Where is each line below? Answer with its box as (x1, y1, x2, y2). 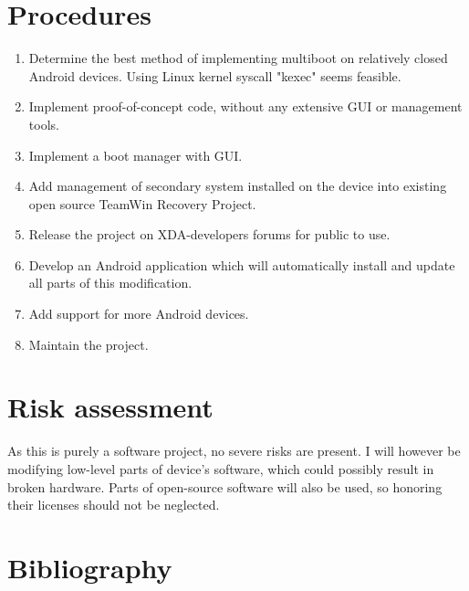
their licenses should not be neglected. (7, 495, 220, 514)
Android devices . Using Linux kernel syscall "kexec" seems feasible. (28, 66, 401, 85)
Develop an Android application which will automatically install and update (28, 255, 455, 274)
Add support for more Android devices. (28, 304, 249, 323)
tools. (28, 114, 59, 133)
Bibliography (7, 548, 172, 586)
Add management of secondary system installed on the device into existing (28, 176, 447, 195)
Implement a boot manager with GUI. (28, 145, 243, 164)
